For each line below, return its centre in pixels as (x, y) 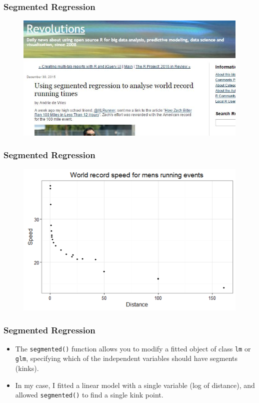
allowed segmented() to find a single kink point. (89, 395)
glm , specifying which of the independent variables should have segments (126, 358)
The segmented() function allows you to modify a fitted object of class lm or (133, 348)
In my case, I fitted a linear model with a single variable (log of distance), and (135, 385)
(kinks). (27, 368)
